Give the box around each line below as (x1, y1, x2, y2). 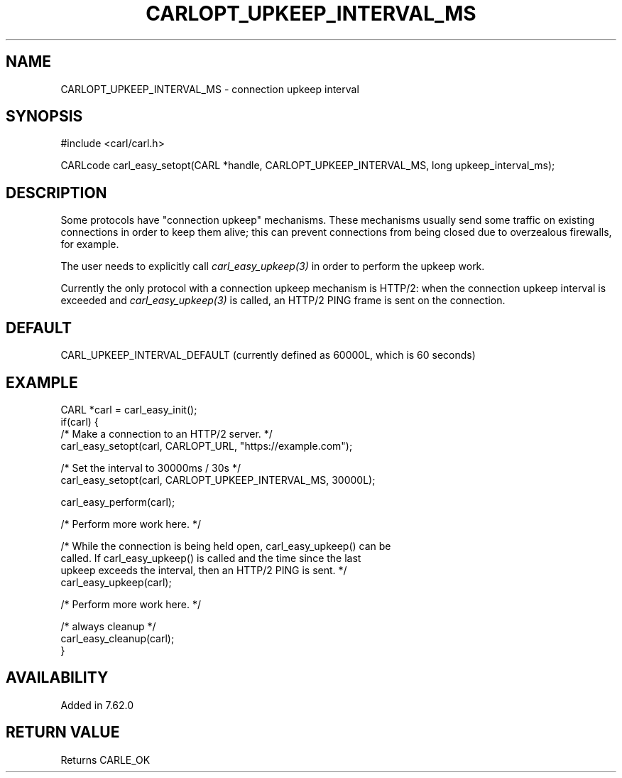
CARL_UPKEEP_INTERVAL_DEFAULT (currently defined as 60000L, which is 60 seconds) (60, 349, 476, 362)
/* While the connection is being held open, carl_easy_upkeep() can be (60, 539, 391, 552)
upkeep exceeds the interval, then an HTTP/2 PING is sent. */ (60, 563, 347, 576)
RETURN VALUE (6, 723, 120, 742)
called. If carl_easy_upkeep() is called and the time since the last (60, 551, 361, 564)
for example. (60, 238, 119, 251)
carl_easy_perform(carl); (60, 495, 175, 508)
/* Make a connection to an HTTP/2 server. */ (60, 427, 273, 440)
